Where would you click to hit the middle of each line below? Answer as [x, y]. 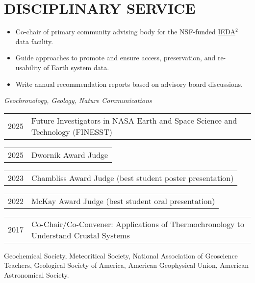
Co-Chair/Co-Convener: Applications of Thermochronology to [138, 224]
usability [28, 67]
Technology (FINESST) [72, 131]
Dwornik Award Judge [70, 154]
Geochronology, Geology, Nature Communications [78, 100]
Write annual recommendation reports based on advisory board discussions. [129, 84]
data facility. [34, 41]
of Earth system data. [76, 67]
